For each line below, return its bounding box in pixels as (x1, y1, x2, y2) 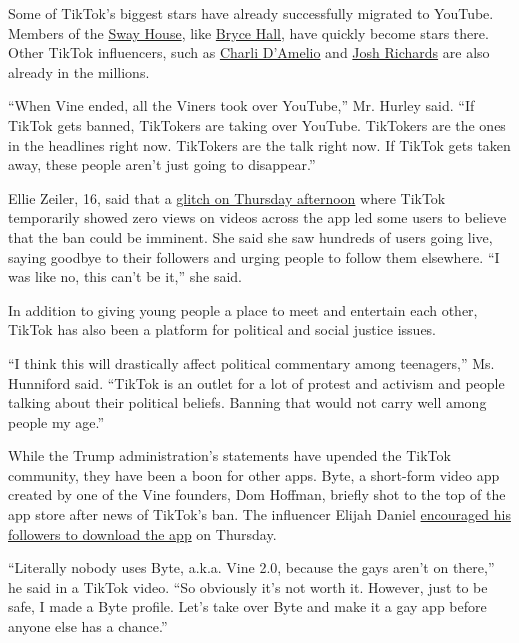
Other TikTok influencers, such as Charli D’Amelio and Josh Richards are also (8, 42, 490, 63)
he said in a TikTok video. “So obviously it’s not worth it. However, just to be (8, 576, 488, 597)
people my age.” (8, 411, 105, 432)
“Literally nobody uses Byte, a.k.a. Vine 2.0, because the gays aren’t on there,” (8, 557, 495, 578)
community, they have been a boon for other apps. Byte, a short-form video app (8, 464, 500, 485)
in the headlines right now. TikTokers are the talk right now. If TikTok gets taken (8, 134, 511, 155)
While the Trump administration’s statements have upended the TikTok (8, 445, 451, 466)
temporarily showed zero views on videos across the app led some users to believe (8, 207, 507, 228)
